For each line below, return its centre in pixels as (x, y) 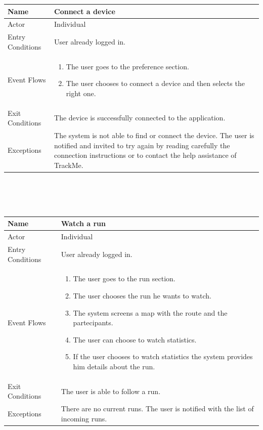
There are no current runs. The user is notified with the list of (157, 408)
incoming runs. (84, 418)
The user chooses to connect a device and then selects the (155, 83)
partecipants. (93, 322)
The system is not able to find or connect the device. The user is (154, 135)
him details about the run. (114, 366)
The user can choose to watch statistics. (135, 339)
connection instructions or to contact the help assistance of (145, 155)
